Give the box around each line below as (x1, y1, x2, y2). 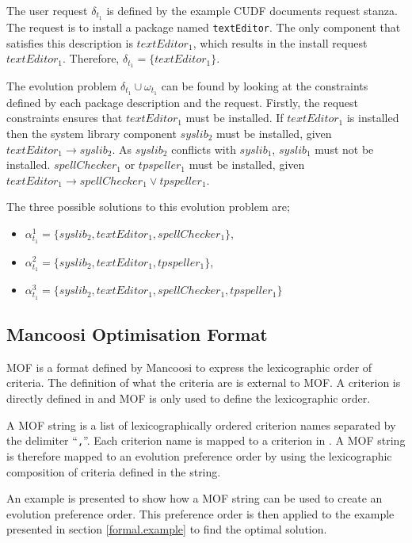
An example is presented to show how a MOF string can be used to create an (6, 490, 383, 507)
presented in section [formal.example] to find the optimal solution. (6, 521, 327, 537)
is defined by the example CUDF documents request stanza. (106, 2, 398, 18)
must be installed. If (185, 109, 284, 126)
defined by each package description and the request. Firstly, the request (6, 94, 358, 110)
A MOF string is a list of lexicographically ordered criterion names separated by (6, 416, 396, 433)
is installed (346, 109, 399, 126)
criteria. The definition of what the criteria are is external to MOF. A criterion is (6, 374, 401, 391)
